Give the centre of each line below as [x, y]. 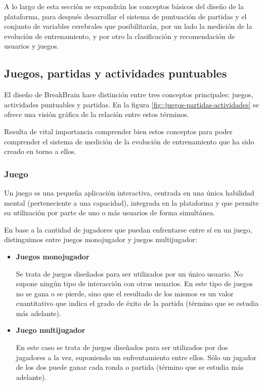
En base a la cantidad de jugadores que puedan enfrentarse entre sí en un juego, [128, 229]
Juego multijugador [51, 330]
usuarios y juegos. [32, 46]
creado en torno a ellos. [40, 151]
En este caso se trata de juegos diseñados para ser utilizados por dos [122, 347]
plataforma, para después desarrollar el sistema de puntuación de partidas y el [125, 16]
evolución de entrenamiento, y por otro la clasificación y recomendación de [120, 36]
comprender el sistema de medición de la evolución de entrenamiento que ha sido [129, 141]
